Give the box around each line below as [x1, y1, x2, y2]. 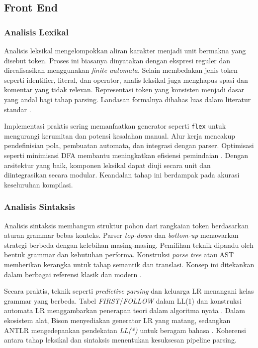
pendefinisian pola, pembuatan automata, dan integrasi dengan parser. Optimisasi [4, 140, 254, 151]
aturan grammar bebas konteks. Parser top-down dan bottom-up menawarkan [4, 230, 239, 240]
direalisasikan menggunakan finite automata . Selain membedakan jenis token [4, 65, 238, 75]
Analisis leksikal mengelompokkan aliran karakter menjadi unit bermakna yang [4, 45, 246, 55]
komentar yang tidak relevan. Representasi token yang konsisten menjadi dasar [4, 84, 245, 95]
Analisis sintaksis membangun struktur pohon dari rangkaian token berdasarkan [4, 220, 249, 230]
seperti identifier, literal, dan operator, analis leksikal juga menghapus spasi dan [4, 74, 248, 85]
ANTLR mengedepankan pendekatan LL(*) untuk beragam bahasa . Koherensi [4, 325, 246, 335]
